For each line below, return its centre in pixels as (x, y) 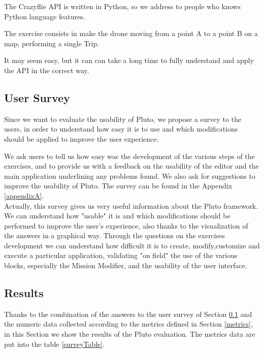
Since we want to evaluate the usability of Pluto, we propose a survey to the (123, 119)
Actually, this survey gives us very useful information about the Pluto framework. (131, 205)
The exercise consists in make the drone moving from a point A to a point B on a (131, 33)
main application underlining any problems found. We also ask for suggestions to (130, 175)
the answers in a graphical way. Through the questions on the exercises (114, 235)
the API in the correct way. (47, 70)
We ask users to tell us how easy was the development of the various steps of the (129, 156)
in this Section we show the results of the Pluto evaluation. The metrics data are (130, 334)
